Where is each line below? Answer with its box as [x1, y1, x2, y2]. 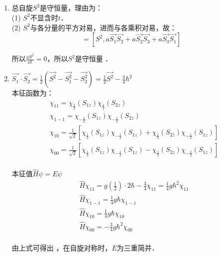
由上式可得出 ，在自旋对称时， [11, 243, 112, 253]
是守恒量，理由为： [40, 2, 103, 13]
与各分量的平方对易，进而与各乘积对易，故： [30, 22, 177, 32]
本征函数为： [11, 88, 54, 98]
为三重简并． [116, 243, 159, 253]
